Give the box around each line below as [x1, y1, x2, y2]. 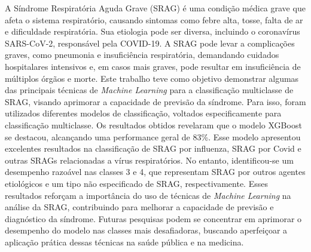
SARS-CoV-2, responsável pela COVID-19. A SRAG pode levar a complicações [5, 36, 295, 49]
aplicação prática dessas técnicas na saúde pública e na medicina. [5, 235, 244, 248]
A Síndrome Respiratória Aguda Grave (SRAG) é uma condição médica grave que [5, 2, 306, 14]
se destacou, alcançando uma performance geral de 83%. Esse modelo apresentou [5, 130, 301, 143]
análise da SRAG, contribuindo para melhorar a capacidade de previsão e [5, 201, 274, 213]
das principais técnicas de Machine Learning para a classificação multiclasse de [5, 84, 294, 96]
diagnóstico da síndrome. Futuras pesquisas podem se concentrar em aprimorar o [5, 212, 302, 225]
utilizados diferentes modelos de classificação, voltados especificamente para [5, 107, 282, 119]
